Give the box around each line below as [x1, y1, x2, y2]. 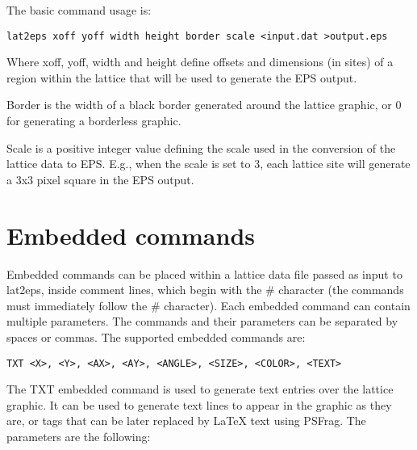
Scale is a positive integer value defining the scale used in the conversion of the [6, 139, 396, 156]
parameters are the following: [6, 427, 151, 444]
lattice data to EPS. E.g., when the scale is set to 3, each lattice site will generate [6, 155, 411, 172]
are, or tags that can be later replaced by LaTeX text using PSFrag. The [6, 412, 366, 429]
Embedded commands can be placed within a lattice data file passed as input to [6, 265, 402, 282]
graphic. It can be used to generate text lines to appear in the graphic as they [6, 396, 392, 413]
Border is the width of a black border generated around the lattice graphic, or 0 [6, 96, 402, 113]
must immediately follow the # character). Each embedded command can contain [6, 296, 411, 313]
